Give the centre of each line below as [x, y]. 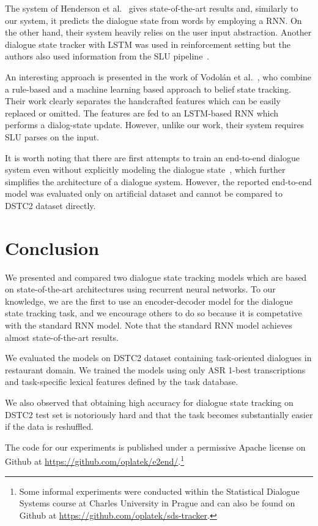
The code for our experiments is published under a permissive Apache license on [155, 447]
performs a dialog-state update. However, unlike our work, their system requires [155, 125]
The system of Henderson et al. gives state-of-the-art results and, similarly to [152, 8]
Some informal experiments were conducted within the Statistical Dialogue [159, 491]
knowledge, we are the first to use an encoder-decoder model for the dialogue [149, 301]
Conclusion [52, 247]
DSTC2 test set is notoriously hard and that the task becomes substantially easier [159, 414]
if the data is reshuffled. [49, 426]
